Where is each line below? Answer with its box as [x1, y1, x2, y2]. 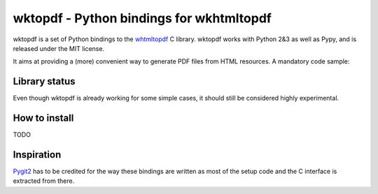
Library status [13, 75, 76, 87]
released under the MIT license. [13, 44, 105, 52]
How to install [13, 112, 74, 124]
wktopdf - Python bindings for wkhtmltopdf [13, 10, 272, 26]
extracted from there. [13, 177, 75, 185]
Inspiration [13, 149, 62, 161]
